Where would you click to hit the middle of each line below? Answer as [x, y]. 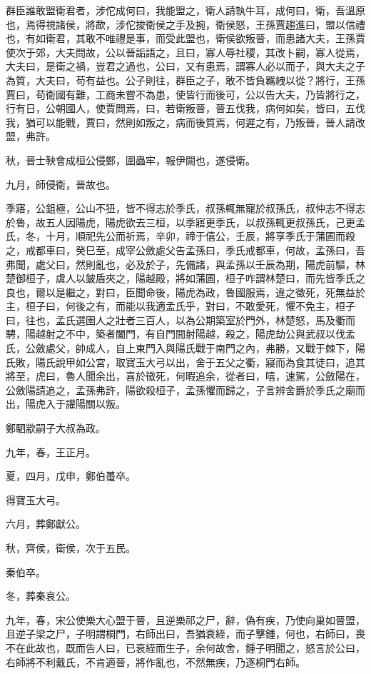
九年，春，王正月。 [51, 452]
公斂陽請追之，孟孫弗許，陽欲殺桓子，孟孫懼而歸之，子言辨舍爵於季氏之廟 [181, 389]
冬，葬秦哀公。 [41, 596]
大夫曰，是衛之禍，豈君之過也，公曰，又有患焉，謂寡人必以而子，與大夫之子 [185, 66]
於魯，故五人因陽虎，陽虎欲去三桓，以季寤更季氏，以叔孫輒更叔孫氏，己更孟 [185, 222]
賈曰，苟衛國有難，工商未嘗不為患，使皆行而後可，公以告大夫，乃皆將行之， [185, 94]
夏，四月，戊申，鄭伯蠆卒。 [71, 476]
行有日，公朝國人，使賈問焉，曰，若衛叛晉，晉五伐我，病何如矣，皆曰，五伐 [185, 108]
